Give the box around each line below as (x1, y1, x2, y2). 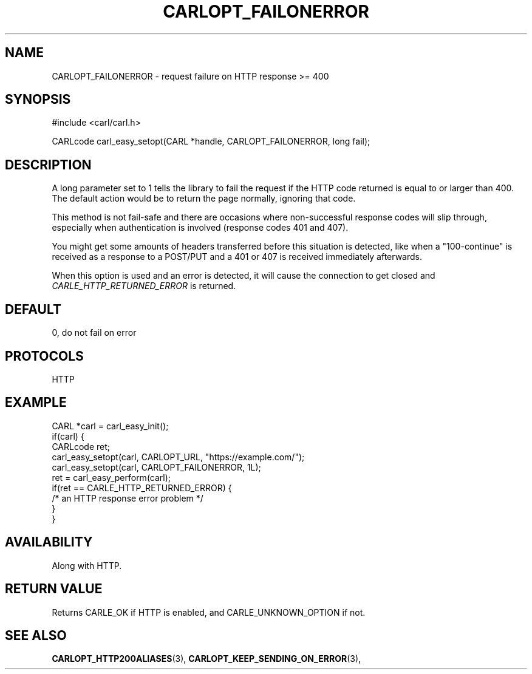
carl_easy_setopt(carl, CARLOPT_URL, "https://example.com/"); (52, 451, 305, 462)
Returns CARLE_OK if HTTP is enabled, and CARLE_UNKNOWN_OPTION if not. (52, 607, 366, 618)
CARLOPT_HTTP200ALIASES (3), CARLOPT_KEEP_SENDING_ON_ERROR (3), (52, 653, 361, 664)
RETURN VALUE (5, 581, 103, 597)
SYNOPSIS (5, 92, 71, 107)
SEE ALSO (5, 627, 67, 643)
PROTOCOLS (5, 348, 84, 364)
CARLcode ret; (52, 441, 110, 452)
